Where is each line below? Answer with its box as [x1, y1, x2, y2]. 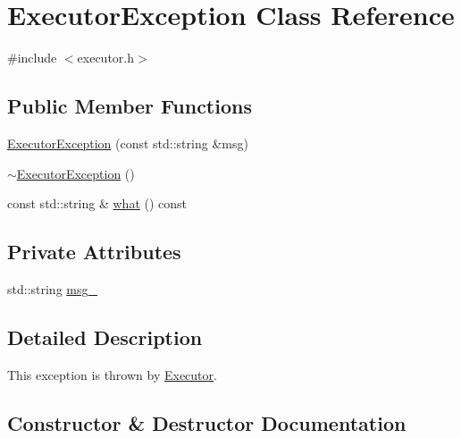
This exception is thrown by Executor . [7, 365, 217, 383]
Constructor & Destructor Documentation [7, 409, 407, 436]
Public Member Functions [7, 92, 252, 120]
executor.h [77, 48, 134, 67]
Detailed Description [7, 323, 203, 350]
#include [7, 48, 57, 67]
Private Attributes [7, 238, 181, 265]
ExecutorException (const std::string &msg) [7, 133, 248, 152]
